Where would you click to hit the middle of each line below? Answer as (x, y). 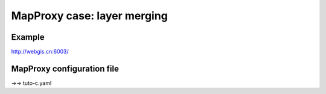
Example (28, 37)
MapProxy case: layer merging (90, 16)
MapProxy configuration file (65, 68)
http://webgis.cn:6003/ (40, 52)
